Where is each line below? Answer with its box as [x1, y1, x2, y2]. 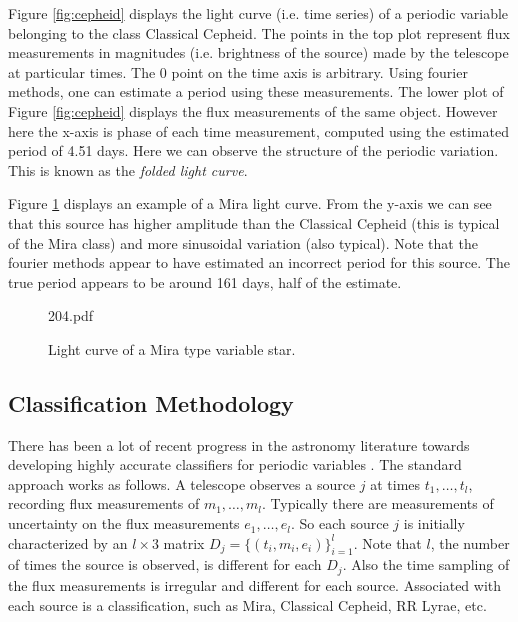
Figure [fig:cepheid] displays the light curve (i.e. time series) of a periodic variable [8, 3, 509, 23]
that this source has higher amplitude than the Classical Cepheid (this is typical [8, 212, 500, 233]
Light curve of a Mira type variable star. [48, 338, 296, 359]
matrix [163, 532, 205, 553]
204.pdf [48, 305, 94, 326]
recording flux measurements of [8, 493, 200, 514]
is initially [403, 513, 465, 534]
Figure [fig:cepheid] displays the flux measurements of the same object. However [8, 100, 498, 121]
